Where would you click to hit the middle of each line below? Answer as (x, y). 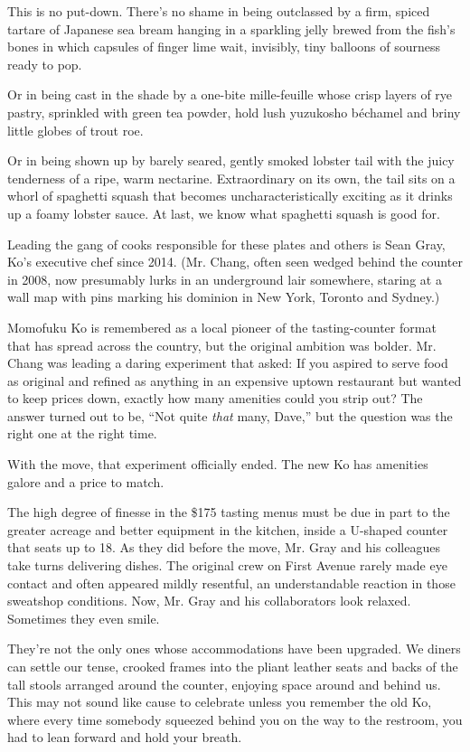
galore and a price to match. (86, 481)
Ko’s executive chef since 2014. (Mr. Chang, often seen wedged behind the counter (235, 262)
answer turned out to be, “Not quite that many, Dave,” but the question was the (230, 415)
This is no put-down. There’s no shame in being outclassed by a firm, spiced (219, 11)
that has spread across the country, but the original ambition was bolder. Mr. (222, 345)
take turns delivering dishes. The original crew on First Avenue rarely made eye (227, 565)
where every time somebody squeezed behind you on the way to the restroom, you (235, 719)
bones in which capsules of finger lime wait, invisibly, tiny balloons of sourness (224, 47)
